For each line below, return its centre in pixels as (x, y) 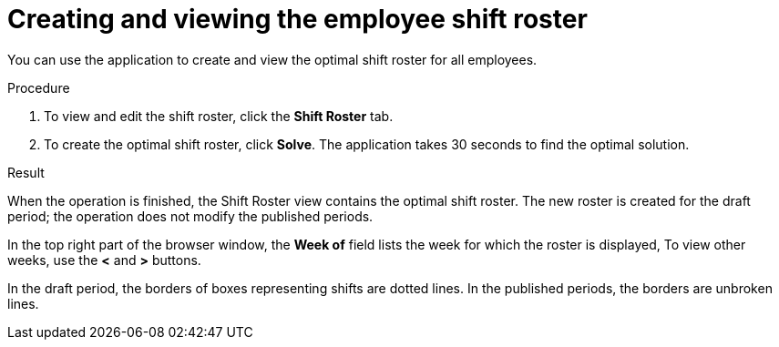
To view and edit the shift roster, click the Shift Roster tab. (219, 116)
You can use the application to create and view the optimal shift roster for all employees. (272, 59)
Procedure (39, 87)
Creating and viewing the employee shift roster (297, 19)
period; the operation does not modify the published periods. (190, 216)
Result (26, 172)
